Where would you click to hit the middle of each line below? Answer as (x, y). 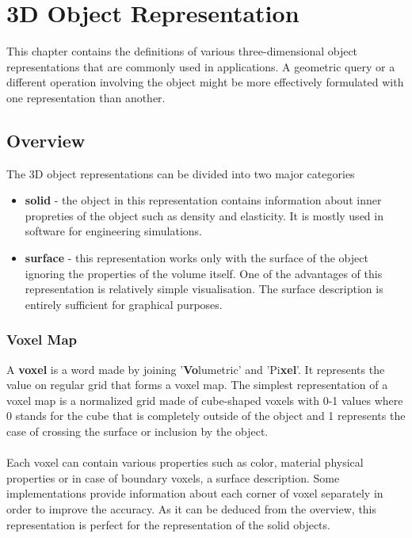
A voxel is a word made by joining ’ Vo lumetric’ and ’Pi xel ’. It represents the (196, 369)
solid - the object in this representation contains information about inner (203, 200)
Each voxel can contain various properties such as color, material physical (185, 462)
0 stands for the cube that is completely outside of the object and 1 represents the (206, 416)
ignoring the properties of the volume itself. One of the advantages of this (204, 273)
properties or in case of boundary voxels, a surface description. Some (173, 477)
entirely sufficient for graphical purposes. (124, 304)
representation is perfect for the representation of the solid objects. (168, 524)
